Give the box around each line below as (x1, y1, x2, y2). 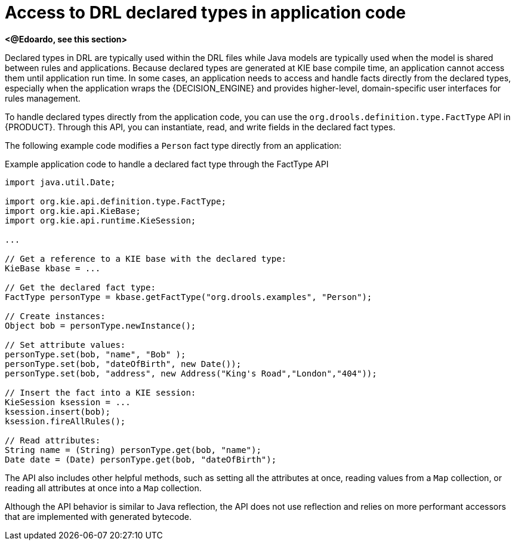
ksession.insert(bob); (5, 406, 111, 417)
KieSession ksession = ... (5, 397, 131, 407)
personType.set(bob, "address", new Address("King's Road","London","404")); (5, 368, 377, 378)
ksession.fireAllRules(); (5, 416, 126, 426)
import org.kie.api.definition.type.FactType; (5, 196, 226, 206)
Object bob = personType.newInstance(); (5, 320, 196, 330)
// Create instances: (5, 311, 106, 321)
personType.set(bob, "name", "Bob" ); (5, 349, 186, 359)
